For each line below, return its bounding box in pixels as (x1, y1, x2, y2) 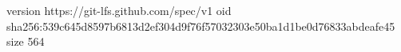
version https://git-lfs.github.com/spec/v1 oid (6, 2, 232, 18)
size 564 (6, 33, 45, 50)
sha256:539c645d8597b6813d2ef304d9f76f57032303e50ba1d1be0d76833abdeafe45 (6, 17, 395, 34)
